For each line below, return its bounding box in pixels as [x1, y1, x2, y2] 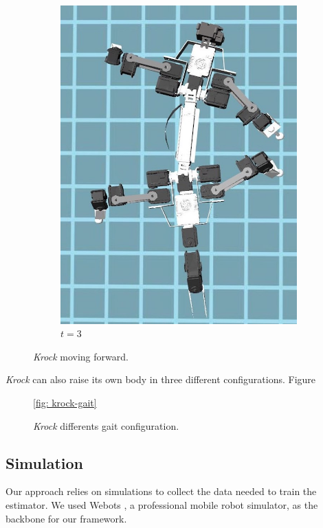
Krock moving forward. [33, 349, 129, 363]
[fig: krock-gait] [33, 395, 97, 410]
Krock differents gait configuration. [33, 418, 179, 433]
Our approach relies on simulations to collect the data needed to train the [5, 484, 317, 498]
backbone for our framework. [5, 511, 127, 525]
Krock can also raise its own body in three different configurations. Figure [5, 372, 316, 387]
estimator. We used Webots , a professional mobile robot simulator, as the [5, 498, 318, 512]
